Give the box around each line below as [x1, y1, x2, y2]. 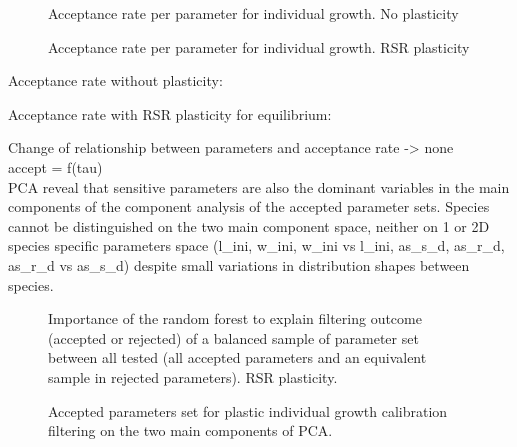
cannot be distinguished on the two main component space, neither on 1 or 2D [8, 215, 490, 236]
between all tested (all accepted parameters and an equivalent [48, 347, 427, 368]
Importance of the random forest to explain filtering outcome [48, 308, 422, 329]
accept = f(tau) [8, 156, 103, 177]
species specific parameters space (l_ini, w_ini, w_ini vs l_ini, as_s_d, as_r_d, [8, 235, 505, 256]
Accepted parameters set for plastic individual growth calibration [48, 400, 448, 421]
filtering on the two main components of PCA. [48, 420, 333, 441]
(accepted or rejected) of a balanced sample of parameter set [48, 327, 419, 348]
